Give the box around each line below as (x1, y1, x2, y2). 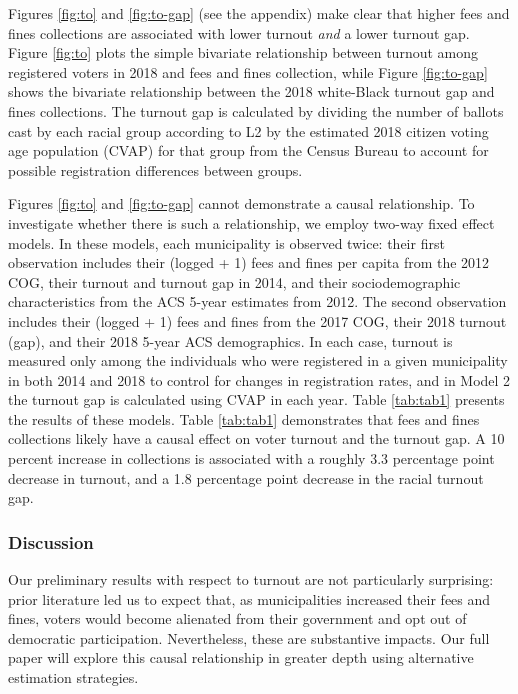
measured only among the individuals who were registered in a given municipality (8, 350, 508, 371)
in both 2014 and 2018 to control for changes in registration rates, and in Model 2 (8, 369, 511, 390)
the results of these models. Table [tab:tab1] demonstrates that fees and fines (8, 408, 480, 429)
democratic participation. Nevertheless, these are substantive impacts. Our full (8, 627, 490, 648)
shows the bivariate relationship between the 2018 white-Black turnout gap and (8, 81, 495, 102)
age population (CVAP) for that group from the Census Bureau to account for (8, 140, 489, 161)
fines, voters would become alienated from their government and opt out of (8, 608, 467, 629)
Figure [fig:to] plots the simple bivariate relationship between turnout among (8, 42, 479, 63)
